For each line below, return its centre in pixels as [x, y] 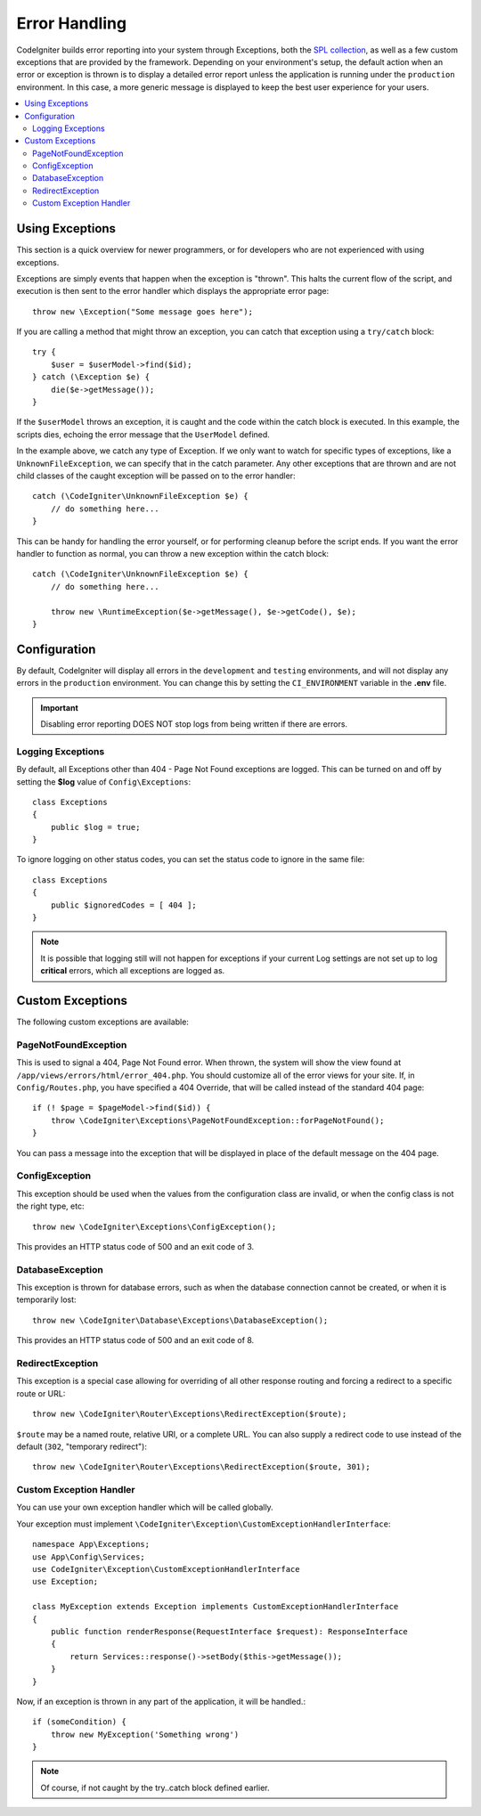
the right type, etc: [50, 1206]
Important [60, 707]
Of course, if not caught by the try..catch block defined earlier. [155, 1787]
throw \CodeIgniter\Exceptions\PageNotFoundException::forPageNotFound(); [217, 1120]
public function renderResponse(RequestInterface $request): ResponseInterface [229, 1631]
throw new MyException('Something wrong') [145, 1734]
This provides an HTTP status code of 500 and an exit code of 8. [135, 1340]
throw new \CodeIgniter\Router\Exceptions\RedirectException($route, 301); [201, 1467]
